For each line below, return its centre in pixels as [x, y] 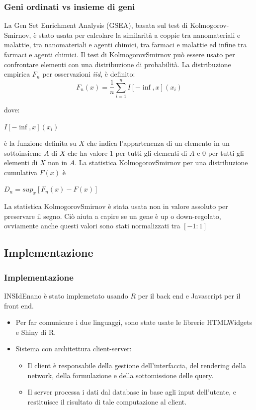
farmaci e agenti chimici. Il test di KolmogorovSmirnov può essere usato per [120, 54]
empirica [17, 74]
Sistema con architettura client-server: [74, 349]
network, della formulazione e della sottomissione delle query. [121, 375]
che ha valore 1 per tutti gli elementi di [128, 153]
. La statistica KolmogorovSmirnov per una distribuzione [161, 162]
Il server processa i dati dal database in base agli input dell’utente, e [132, 392]
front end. [19, 305]
